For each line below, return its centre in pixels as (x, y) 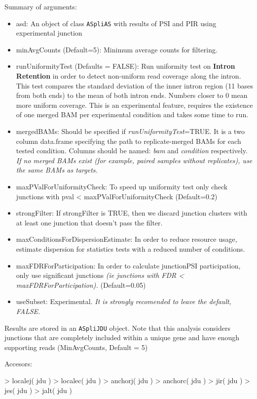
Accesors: (18, 364)
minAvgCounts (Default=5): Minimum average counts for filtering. (117, 49)
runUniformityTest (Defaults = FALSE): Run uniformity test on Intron (126, 66)
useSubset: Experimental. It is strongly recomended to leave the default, (124, 301)
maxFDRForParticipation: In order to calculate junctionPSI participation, (128, 265)
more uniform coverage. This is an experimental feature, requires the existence (134, 105)
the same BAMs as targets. (57, 170)
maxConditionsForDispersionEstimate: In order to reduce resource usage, (127, 239)
